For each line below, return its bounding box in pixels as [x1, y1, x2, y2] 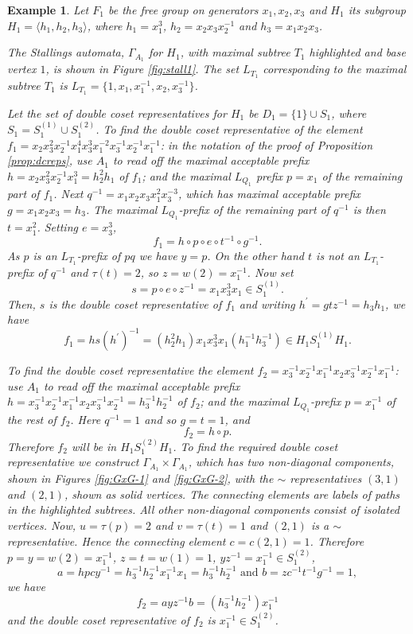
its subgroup [348, 2, 406, 18]
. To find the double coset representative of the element [95, 121, 363, 138]
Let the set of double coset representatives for [7, 104, 227, 121]
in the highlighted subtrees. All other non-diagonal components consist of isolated [7, 501, 399, 518]
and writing [239, 295, 295, 312]
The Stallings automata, [7, 44, 125, 60]
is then [353, 200, 386, 217]
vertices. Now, [7, 516, 76, 533]
